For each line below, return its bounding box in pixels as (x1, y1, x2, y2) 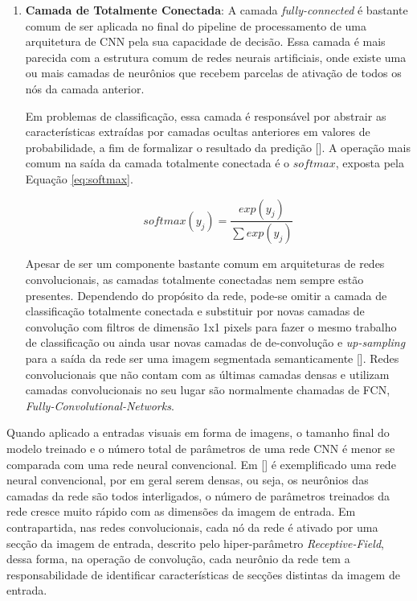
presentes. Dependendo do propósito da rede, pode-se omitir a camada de (25, 286, 387, 303)
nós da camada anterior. (25, 80, 145, 97)
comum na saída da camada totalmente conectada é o (25, 154, 290, 171)
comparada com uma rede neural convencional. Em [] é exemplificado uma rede (6, 455, 396, 472)
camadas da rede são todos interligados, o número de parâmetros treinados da (6, 487, 390, 504)
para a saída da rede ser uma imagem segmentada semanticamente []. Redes (25, 349, 399, 366)
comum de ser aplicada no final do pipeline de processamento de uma (25, 17, 366, 34)
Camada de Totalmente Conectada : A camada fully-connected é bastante (25, 2, 408, 18)
